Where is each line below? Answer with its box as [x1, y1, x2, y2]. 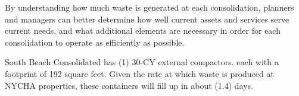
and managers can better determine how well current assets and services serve [5, 12, 289, 25]
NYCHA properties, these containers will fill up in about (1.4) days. [5, 79, 253, 91]
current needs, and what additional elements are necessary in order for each [5, 24, 281, 37]
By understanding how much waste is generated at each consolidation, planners [5, 1, 294, 13]
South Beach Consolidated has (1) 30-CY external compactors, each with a [5, 56, 279, 68]
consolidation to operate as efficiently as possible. [5, 36, 185, 48]
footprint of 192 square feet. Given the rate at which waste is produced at [5, 67, 274, 79]
